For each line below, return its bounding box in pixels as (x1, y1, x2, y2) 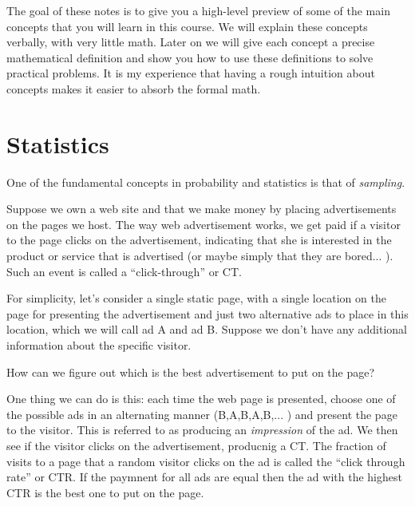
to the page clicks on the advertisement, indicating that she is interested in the (6, 231, 392, 248)
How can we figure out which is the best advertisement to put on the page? (6, 363, 375, 380)
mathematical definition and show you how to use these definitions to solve (6, 49, 373, 65)
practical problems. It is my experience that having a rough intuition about (6, 65, 375, 81)
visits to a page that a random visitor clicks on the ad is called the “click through (6, 453, 405, 469)
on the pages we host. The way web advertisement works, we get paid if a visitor (6, 215, 401, 232)
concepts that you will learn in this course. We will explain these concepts (6, 18, 368, 34)
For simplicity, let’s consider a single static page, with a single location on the (6, 290, 386, 306)
